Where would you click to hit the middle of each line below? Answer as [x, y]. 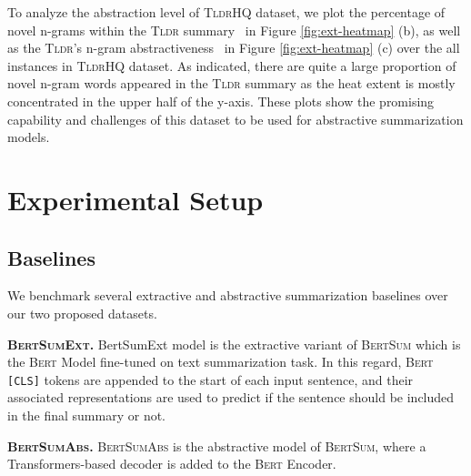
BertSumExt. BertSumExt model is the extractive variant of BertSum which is [234, 344]
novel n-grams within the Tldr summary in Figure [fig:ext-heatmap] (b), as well [234, 30]
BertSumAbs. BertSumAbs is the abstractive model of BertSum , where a [217, 446]
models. [29, 137]
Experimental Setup [135, 199]
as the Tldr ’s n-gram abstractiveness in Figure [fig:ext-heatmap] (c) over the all [234, 48]
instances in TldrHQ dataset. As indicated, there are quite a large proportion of [232, 65]
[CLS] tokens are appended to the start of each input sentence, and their [210, 379]
